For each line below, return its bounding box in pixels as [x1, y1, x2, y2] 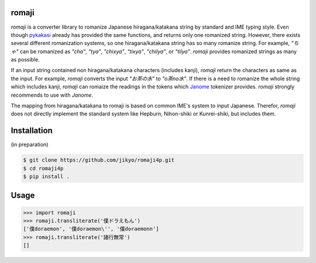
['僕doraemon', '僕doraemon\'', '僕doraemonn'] [23, 226, 159, 233]
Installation [11, 126, 53, 136]
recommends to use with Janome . [11, 91, 94, 98]
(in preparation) [11, 141, 49, 148]
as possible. [11, 56, 40, 63]
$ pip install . [23, 173, 70, 180]
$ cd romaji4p [23, 165, 64, 172]
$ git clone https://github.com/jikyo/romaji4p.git [23, 157, 175, 163]
